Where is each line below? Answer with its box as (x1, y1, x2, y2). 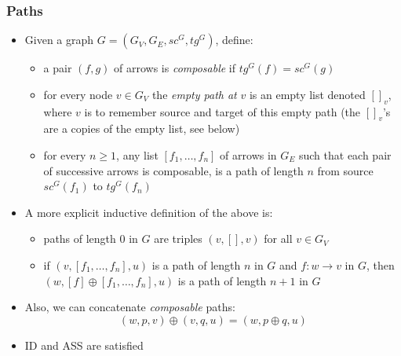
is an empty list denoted (249, 86, 366, 102)
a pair (43, 60, 72, 76)
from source (317, 162, 374, 178)
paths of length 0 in (43, 230, 138, 247)
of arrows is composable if (114, 60, 236, 76)
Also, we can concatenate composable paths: (24, 299, 235, 315)
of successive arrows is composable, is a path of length (43, 162, 304, 178)
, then (366, 256, 395, 273)
